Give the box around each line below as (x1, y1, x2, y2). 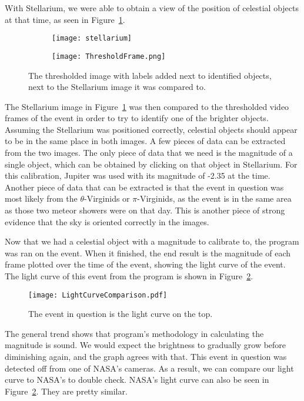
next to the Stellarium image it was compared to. (28, 81, 206, 93)
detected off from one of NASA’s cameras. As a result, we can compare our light (5, 362, 294, 374)
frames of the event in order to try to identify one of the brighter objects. (5, 112, 269, 124)
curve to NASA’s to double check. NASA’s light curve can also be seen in (5, 373, 269, 386)
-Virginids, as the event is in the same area (137, 192, 292, 205)
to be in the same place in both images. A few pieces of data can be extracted (5, 135, 286, 147)
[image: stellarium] (52, 34, 132, 43)
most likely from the (5, 192, 78, 205)
